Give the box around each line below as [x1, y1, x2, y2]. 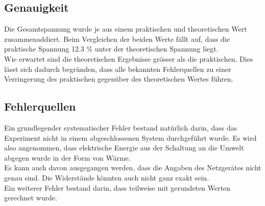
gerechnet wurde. [4, 192, 57, 203]
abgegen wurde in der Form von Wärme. [4, 152, 131, 163]
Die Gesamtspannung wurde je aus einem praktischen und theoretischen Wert [4, 23, 247, 34]
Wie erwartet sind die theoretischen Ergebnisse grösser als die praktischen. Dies [4, 53, 253, 64]
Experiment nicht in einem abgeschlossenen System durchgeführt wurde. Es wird [4, 132, 257, 143]
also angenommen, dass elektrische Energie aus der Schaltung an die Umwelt [4, 142, 244, 153]
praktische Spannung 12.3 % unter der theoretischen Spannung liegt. [4, 43, 219, 54]
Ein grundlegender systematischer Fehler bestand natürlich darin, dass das [4, 122, 237, 133]
